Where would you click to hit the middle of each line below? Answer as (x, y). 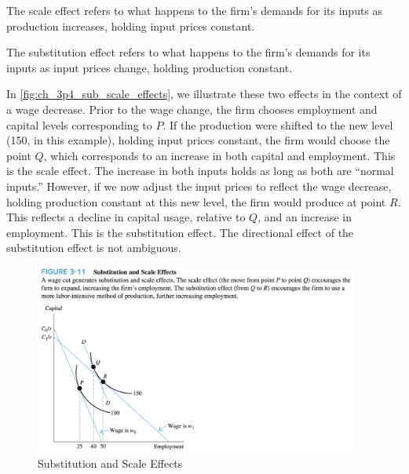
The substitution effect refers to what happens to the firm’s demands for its (188, 52)
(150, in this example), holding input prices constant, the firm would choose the (198, 140)
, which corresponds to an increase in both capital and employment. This (219, 155)
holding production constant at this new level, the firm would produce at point (196, 201)
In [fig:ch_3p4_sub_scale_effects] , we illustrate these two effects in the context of (204, 94)
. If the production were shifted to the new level (278, 124)
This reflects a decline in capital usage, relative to (126, 217)
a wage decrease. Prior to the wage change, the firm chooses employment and (192, 109)
